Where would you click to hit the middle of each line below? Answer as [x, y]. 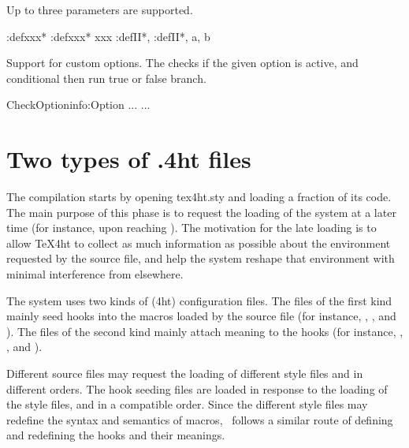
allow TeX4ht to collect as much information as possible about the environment [199, 243]
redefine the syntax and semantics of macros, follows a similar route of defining [200, 419]
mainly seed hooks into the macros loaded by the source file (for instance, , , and [201, 316]
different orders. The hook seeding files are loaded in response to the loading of [197, 388]
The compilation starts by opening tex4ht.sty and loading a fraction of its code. [199, 197]
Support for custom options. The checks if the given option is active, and [182, 63]
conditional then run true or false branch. [106, 78]
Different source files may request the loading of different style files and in [185, 373]
